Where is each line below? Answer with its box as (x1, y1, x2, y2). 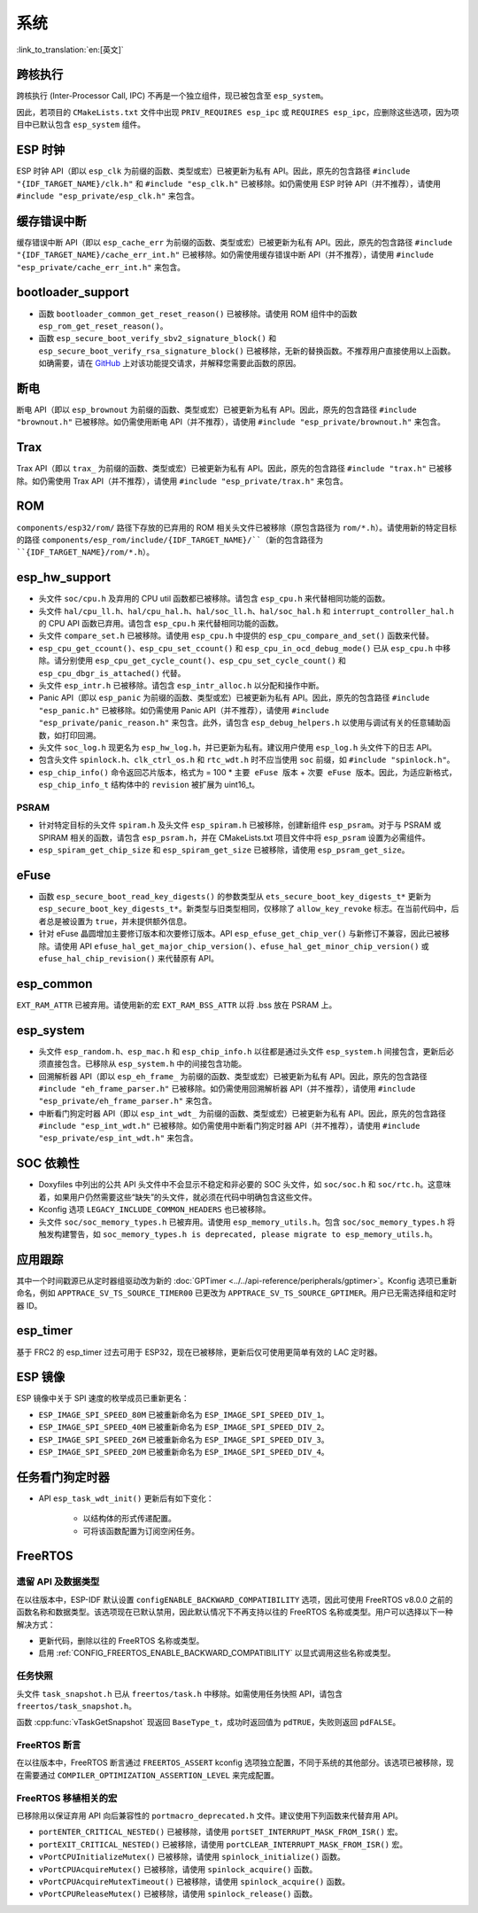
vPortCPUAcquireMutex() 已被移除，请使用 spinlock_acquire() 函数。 (38, 1863, 318, 1874)
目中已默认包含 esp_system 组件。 (16, 120, 146, 130)
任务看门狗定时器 (16, 1469, 110, 1484)
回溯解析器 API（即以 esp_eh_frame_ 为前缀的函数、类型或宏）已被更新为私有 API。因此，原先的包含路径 (38, 1070, 428, 1081)
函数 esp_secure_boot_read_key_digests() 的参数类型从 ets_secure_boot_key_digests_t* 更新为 (38, 890, 432, 901)
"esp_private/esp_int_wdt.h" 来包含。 (38, 1132, 198, 1143)
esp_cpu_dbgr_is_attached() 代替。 (38, 667, 186, 678)
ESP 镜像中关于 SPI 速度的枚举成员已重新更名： (16, 1393, 189, 1404)
